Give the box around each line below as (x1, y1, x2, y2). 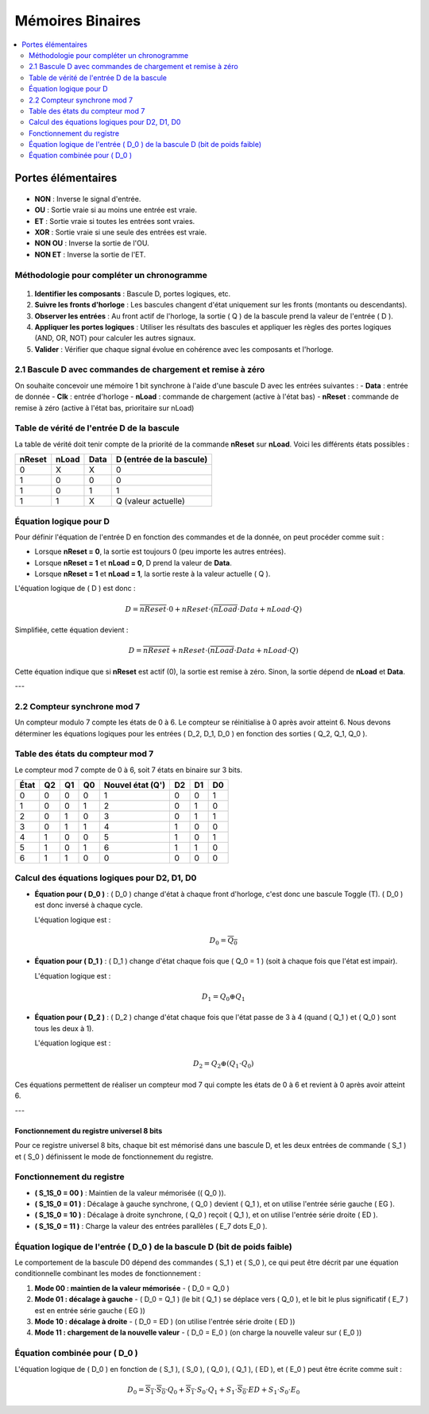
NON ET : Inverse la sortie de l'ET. (34, 249, 146, 259)
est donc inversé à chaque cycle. (34, 900, 143, 910)
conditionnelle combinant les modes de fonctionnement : (14, 1269, 202, 1278)
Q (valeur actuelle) (115, 496, 186, 507)
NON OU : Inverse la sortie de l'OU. (34, 238, 150, 248)
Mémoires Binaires (14, 12, 141, 29)
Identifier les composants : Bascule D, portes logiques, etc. (34, 288, 231, 298)
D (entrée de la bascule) (115, 454, 208, 465)
